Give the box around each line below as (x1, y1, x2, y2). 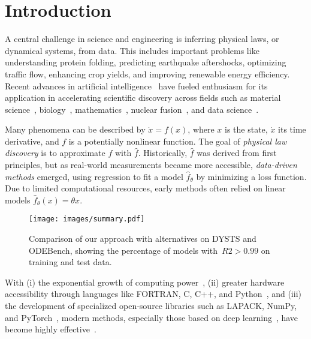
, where (188, 123, 215, 136)
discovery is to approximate (5, 146, 105, 159)
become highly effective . (5, 323, 96, 335)
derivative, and (5, 134, 59, 147)
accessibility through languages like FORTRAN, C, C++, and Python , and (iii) (5, 287, 301, 300)
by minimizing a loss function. (196, 170, 307, 182)
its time (278, 123, 306, 136)
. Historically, (138, 146, 188, 159)
